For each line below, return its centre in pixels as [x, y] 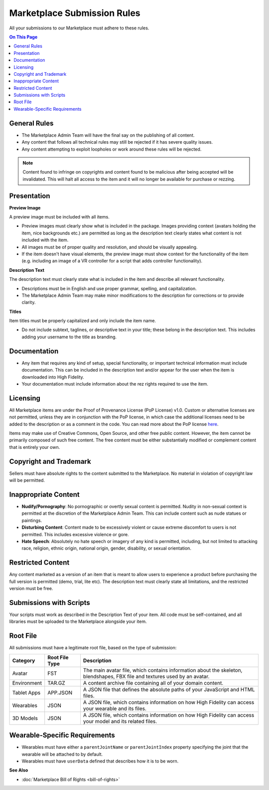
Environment [27, 683]
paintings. [32, 520]
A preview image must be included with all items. [59, 217]
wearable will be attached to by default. [62, 754]
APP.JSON [60, 692]
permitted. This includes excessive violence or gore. [75, 534]
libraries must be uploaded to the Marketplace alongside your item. [78, 621]
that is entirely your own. [35, 447]
